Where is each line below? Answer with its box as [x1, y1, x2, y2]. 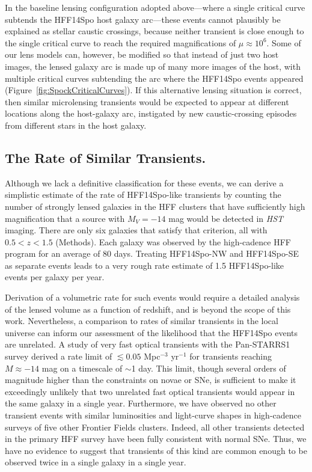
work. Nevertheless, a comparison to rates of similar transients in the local [5, 314, 278, 327]
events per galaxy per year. [5, 271, 105, 283]
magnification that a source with [5, 212, 125, 224]
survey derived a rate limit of [5, 350, 112, 363]
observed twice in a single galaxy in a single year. [5, 456, 186, 468]
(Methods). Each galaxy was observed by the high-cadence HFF [55, 235, 291, 248]
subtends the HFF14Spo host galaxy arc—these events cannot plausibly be [5, 13, 281, 25]
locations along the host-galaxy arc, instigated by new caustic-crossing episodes [5, 107, 297, 120]
